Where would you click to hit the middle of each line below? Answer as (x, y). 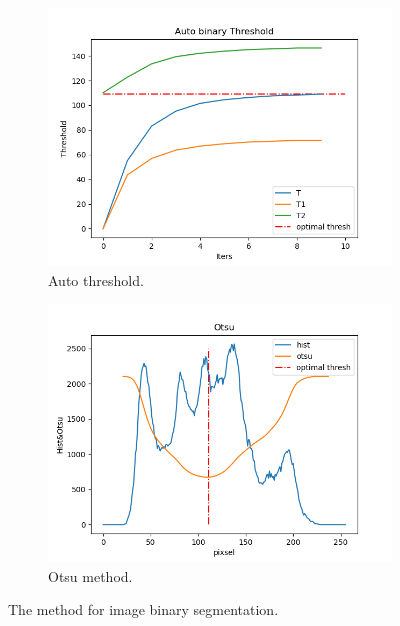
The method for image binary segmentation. (143, 609)
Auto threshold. (96, 279)
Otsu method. (90, 575)
